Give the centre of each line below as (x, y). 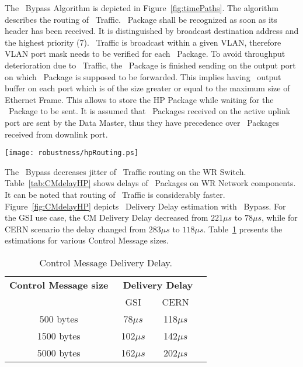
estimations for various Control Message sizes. (87, 240)
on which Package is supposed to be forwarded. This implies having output (143, 76)
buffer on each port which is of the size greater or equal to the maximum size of (147, 88)
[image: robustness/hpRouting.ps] (72, 153)
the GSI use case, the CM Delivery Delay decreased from (107, 217)
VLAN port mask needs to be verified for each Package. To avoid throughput (145, 54)
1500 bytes (59, 335)
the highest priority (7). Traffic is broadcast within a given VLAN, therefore (143, 42)
